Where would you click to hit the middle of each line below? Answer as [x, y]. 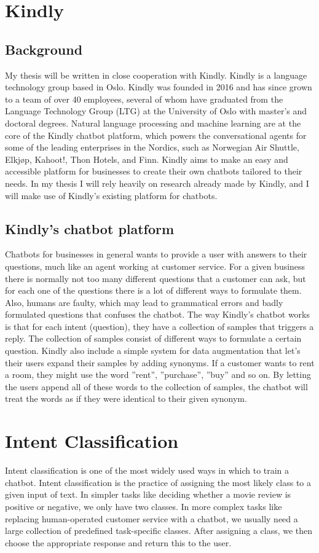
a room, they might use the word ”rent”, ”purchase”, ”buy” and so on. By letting [158, 375]
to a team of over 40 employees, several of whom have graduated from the [144, 99]
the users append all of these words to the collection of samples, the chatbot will [156, 386]
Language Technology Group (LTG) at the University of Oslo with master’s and [156, 111]
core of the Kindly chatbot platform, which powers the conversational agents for [156, 135]
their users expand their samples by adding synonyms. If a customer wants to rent [160, 362]
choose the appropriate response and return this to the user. [118, 542]
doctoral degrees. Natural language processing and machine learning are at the [153, 123]
